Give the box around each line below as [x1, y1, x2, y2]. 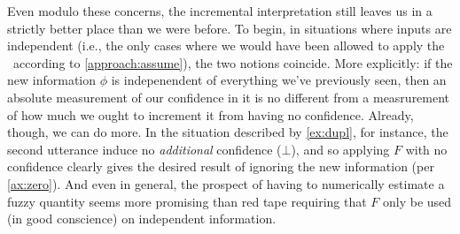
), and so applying [291, 140, 390, 158]
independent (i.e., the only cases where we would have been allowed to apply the [7, 36, 445, 55]
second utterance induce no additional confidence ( [7, 140, 282, 158]
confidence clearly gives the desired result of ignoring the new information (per [7, 157, 434, 176]
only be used [383, 192, 452, 210]
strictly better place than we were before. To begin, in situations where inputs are [7, 19, 452, 37]
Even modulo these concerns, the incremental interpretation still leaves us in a [7, 2, 433, 19]
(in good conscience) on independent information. [7, 209, 277, 228]
